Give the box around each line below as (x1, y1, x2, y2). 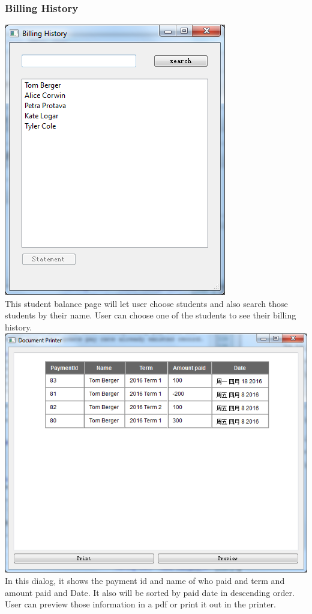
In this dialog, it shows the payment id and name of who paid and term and (5, 574, 285, 587)
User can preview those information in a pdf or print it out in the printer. (5, 598, 276, 610)
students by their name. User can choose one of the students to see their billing (5, 309, 296, 321)
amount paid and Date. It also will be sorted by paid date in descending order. (5, 586, 295, 598)
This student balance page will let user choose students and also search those (5, 297, 288, 309)
